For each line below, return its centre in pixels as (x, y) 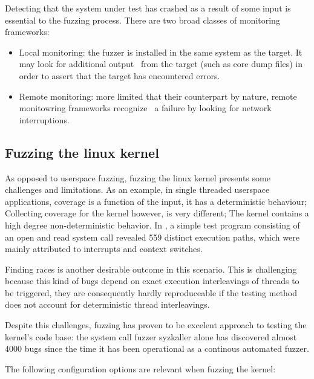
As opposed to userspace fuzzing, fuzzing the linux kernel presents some (138, 177)
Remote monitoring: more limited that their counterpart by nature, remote (158, 96)
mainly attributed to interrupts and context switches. (104, 249)
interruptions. (44, 119)
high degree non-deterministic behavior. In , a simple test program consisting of (152, 225)
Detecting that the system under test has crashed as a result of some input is (148, 8)
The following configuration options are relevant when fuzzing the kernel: (140, 368)
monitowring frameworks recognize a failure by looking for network (145, 108)
